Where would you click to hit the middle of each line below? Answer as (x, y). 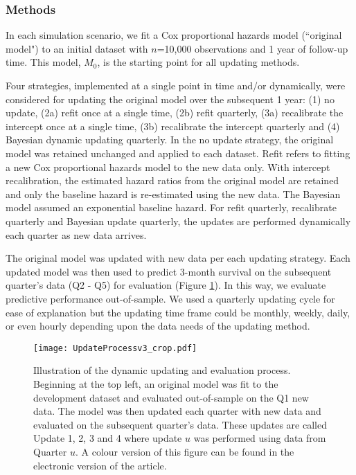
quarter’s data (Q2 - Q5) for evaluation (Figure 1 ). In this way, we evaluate (166, 285)
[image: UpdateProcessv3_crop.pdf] (115, 348)
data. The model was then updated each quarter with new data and (177, 411)
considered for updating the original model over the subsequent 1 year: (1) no (170, 99)
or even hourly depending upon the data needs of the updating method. (158, 326)
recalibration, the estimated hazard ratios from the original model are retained (172, 180)
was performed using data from (260, 438)
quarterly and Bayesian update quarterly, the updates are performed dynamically (178, 221)
